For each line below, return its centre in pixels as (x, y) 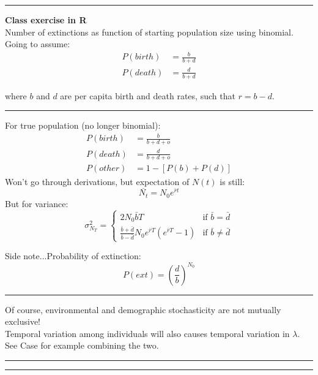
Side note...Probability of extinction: (73, 256)
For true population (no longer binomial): (83, 125)
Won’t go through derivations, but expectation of (97, 181)
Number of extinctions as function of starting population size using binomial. (149, 32)
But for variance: (37, 203)
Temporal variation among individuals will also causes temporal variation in (147, 333)
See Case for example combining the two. (82, 345)
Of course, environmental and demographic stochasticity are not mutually (143, 309)
